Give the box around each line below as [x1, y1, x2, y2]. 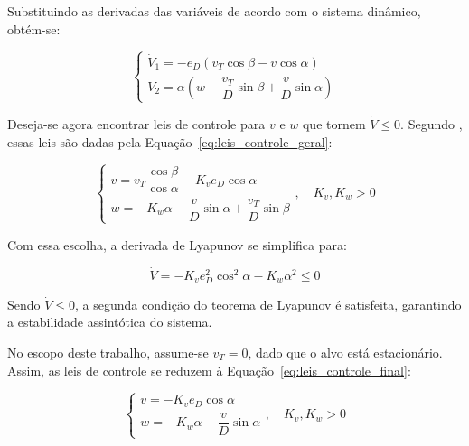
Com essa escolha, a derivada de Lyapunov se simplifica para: [7, 235, 347, 254]
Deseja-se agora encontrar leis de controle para [7, 114, 266, 133]
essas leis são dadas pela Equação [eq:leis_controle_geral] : [7, 132, 333, 151]
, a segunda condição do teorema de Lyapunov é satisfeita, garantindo [75, 294, 462, 313]
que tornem [302, 114, 366, 133]
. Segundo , [400, 114, 463, 133]
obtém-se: [7, 19, 61, 38]
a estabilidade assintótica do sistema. [7, 312, 212, 331]
